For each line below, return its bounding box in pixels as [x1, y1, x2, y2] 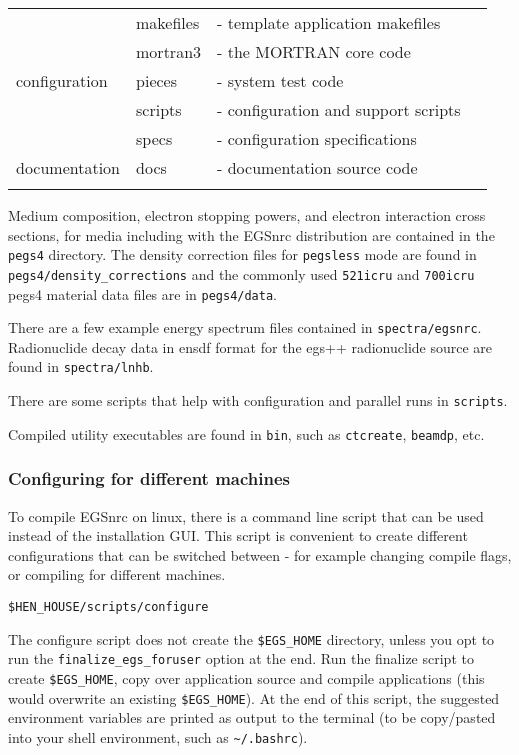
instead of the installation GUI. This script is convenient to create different [8, 525, 468, 546]
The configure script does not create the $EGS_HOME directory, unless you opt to [8, 628, 495, 649]
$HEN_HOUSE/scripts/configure [8, 599, 209, 614]
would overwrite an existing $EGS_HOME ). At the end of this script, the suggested [8, 687, 500, 708]
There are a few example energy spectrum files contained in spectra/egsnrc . [8, 317, 482, 338]
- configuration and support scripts [217, 98, 461, 121]
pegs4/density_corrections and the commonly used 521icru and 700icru [8, 263, 475, 284]
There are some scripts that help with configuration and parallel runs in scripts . [8, 390, 508, 411]
